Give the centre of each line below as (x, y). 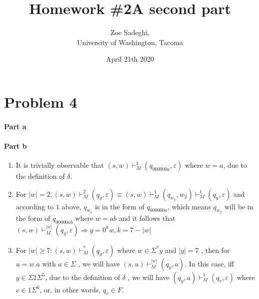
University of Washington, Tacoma (130, 42)
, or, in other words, (70, 289)
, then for (215, 250)
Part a (15, 126)
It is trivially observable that (60, 165)
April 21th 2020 (130, 59)
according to (35, 206)
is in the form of (119, 206)
